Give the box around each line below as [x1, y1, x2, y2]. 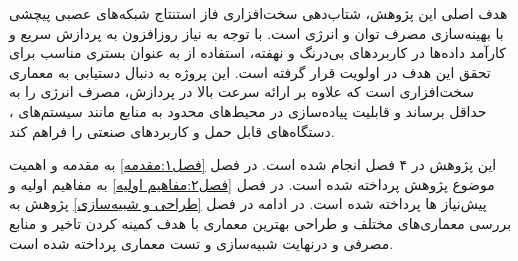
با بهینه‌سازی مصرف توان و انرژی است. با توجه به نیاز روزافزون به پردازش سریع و [9, 22, 504, 43]
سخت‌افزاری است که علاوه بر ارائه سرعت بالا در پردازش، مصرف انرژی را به [9, 81, 474, 102]
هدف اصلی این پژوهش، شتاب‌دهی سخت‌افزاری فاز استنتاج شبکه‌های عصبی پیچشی [9, 3, 508, 23]
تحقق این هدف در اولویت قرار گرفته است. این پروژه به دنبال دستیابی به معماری [9, 61, 491, 82]
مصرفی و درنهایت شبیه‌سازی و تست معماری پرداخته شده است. [9, 232, 394, 253]
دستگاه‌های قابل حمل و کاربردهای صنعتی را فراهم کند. [9, 120, 335, 141]
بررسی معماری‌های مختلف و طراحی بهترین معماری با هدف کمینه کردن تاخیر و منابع [9, 212, 512, 233]
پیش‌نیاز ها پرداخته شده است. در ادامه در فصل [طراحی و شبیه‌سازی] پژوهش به [9, 193, 487, 214]
